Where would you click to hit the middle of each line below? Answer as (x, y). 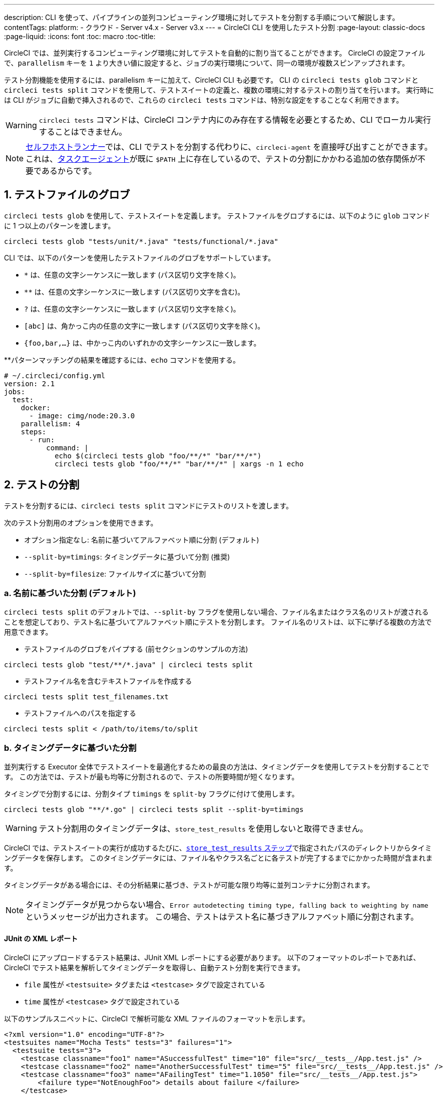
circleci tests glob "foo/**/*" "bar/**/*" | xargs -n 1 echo (179, 464)
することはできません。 (83, 132)
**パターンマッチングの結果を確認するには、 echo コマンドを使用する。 (122, 360)
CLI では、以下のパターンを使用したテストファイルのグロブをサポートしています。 (140, 257)
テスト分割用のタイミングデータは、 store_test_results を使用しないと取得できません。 (203, 829)
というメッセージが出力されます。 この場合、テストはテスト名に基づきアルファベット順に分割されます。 (222, 917)
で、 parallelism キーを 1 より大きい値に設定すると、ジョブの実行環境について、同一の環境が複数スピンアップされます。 (207, 63)
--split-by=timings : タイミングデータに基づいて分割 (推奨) (127, 557)
